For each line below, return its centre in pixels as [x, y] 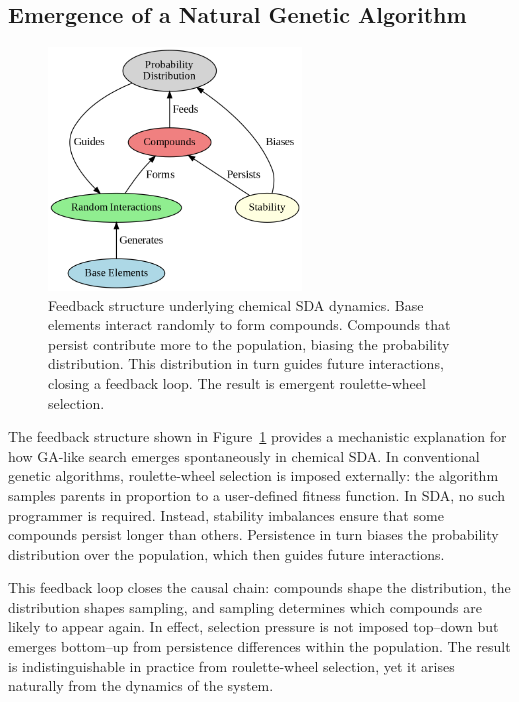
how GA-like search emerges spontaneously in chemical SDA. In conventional [244, 455]
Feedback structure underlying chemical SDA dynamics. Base [236, 304]
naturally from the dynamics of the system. [141, 685]
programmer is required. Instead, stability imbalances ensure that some [226, 514]
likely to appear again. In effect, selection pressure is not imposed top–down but [253, 626]
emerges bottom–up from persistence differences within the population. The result [259, 646]
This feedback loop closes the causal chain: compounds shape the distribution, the [259, 587]
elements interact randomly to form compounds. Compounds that [249, 324]
